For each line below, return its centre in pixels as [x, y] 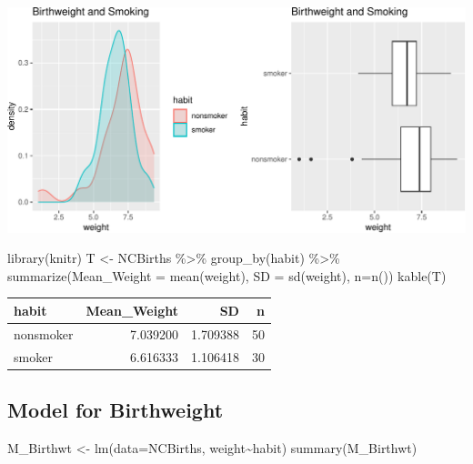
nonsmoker [44, 333]
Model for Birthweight [116, 410]
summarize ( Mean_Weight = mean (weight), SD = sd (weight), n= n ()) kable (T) [227, 275]
